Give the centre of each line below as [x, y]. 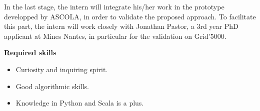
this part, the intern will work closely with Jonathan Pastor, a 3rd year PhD [121, 26]
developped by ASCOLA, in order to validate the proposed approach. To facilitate [130, 16]
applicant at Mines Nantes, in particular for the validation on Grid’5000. [115, 36]
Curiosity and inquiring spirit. [62, 69]
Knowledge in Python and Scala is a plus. [80, 103]
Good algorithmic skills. [52, 86]
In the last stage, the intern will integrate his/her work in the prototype [114, 6]
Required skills [30, 53]
